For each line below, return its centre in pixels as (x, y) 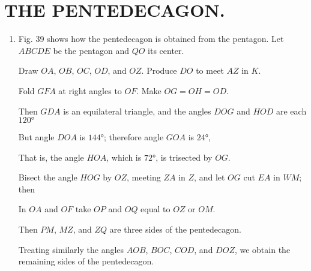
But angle (36, 137)
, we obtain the (262, 249)
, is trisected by (184, 157)
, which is (124, 157)
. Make (149, 90)
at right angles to (90, 90)
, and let (210, 177)
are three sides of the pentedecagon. (175, 229)
